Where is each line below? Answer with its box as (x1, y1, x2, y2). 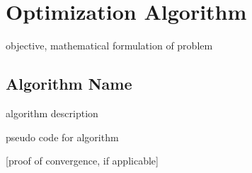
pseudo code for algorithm (6, 129, 119, 144)
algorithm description (6, 105, 98, 120)
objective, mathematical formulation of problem (6, 38, 213, 53)
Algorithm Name (6, 73, 132, 95)
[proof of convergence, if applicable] (6, 153, 159, 168)
